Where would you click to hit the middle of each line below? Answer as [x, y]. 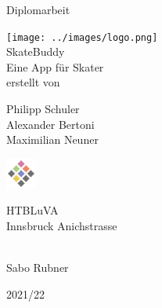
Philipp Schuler [43, 109]
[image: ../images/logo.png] [82, 37]
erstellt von [33, 82]
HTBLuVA [32, 210]
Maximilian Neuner [52, 139]
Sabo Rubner [38, 267]
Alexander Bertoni [50, 124]
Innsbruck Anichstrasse [62, 225]
